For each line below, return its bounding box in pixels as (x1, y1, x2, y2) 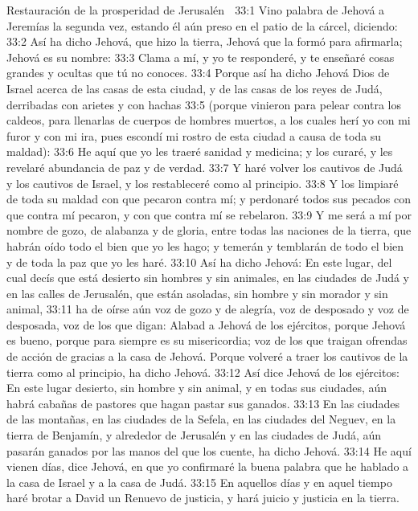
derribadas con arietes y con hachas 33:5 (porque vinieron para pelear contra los (6, 96, 402, 112)
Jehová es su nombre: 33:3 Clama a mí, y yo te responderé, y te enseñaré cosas (6, 48, 395, 65)
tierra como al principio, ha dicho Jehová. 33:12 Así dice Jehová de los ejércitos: (6, 363, 400, 380)
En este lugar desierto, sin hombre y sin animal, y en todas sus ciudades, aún (6, 379, 387, 396)
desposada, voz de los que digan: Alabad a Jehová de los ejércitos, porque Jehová (6, 316, 406, 333)
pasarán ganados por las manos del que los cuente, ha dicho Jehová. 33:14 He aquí (6, 442, 412, 459)
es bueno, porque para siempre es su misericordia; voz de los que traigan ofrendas (6, 332, 408, 349)
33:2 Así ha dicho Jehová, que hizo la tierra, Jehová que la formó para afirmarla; (6, 33, 403, 50)
